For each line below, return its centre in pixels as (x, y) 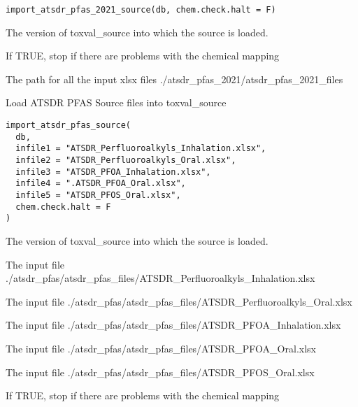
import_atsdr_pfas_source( (68, 126)
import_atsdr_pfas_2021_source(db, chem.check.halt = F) (141, 10)
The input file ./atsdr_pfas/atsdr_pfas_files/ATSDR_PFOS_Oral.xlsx (160, 372)
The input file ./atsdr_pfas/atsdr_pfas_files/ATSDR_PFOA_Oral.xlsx (161, 348)
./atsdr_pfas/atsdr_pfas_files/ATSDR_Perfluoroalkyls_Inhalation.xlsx (160, 278)
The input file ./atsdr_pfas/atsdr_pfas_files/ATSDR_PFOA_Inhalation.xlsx (173, 325)
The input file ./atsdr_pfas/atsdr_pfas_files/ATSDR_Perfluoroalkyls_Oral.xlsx (179, 301)
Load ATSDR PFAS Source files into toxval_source (116, 102)
